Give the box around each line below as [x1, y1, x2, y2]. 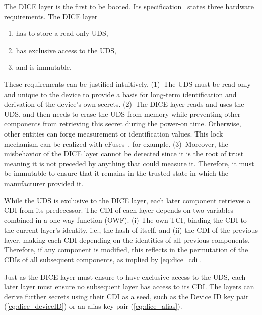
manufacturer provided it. [4, 177, 84, 188]
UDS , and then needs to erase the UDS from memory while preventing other [4, 108, 241, 119]
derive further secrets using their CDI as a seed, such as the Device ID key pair [4, 291, 249, 301]
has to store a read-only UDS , [16, 28, 108, 38]
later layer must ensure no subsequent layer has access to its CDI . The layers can [4, 281, 254, 292]
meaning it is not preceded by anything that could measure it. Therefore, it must [4, 158, 254, 168]
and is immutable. [16, 62, 72, 72]
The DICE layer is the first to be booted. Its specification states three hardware [4, 1, 254, 11]
